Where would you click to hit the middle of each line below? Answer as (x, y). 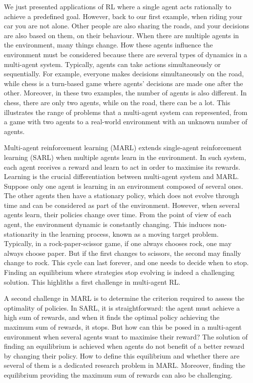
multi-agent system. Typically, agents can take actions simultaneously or (112, 64)
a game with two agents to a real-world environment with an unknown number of (126, 122)
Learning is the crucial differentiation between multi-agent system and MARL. (121, 176)
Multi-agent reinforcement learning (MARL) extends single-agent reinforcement (123, 147)
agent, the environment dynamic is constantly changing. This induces (108, 224)
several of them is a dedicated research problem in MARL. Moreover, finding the (125, 365)
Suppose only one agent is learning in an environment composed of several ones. (124, 186)
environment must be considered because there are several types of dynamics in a (126, 54)
